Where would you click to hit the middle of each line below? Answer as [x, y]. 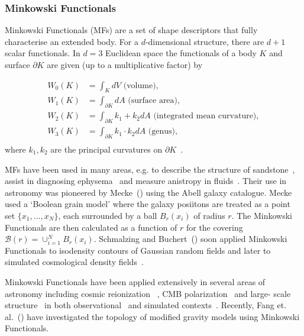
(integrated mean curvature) [205, 116]
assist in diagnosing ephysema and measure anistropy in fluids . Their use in [146, 181]
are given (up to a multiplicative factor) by [125, 64]
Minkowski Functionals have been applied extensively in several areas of [135, 282]
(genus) [162, 132]
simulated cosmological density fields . [74, 262]
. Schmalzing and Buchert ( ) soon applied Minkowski [190, 239]
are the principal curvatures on [106, 149]
